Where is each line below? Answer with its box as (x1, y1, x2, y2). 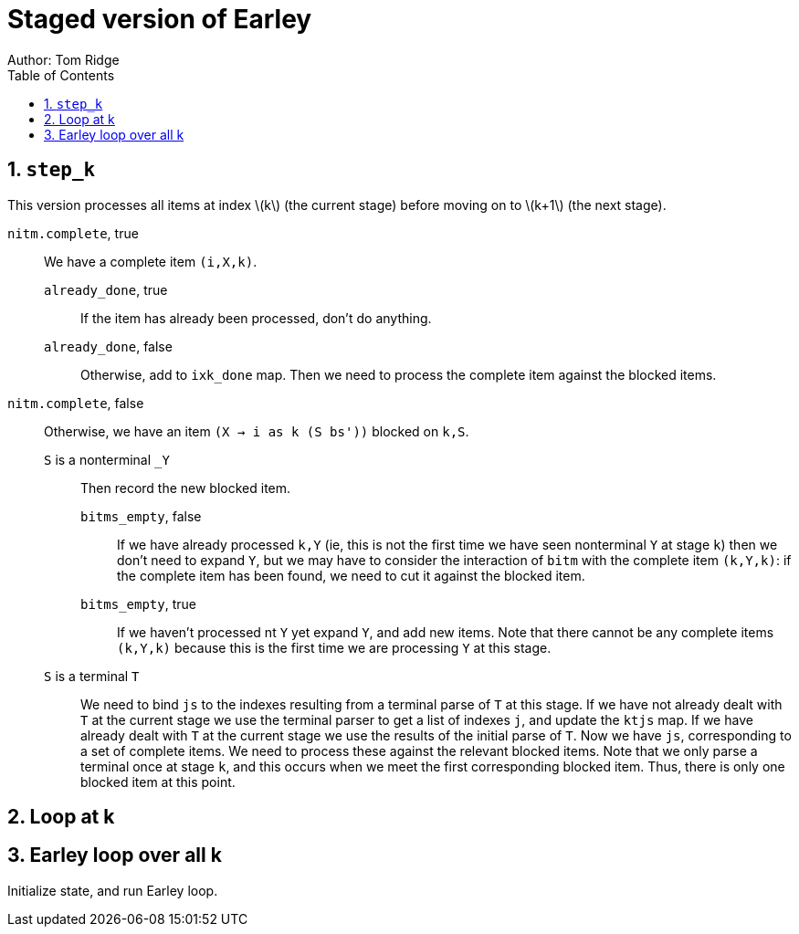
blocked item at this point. (80, 773, 236, 790)
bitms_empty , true (80, 595, 196, 612)
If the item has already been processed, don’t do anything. (80, 310, 432, 326)
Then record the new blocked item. (80, 479, 291, 496)
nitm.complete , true (7, 225, 139, 241)
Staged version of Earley (7, 4, 312, 35)
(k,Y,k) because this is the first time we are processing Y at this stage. (117, 639, 552, 656)
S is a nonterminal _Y (44, 451, 170, 467)
